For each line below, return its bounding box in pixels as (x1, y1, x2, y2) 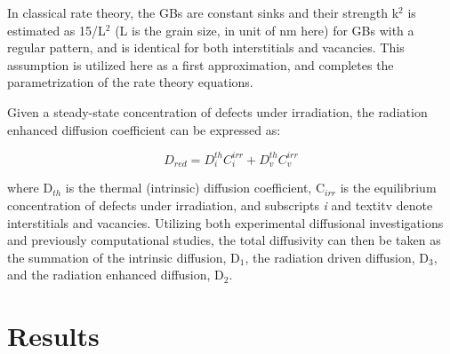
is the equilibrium (340, 178, 437, 197)
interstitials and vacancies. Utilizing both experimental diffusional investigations (7, 213, 444, 232)
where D (7, 178, 53, 197)
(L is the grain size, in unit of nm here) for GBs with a (115, 20, 414, 39)
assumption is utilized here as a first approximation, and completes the (7, 55, 394, 74)
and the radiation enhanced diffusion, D (7, 265, 224, 284)
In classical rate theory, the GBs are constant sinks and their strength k (7, 4, 399, 21)
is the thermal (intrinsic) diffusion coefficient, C (65, 178, 325, 197)
